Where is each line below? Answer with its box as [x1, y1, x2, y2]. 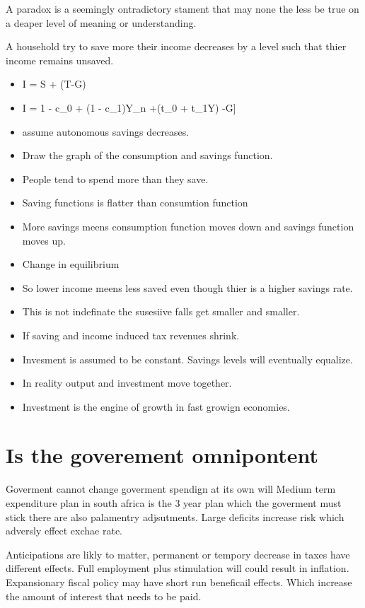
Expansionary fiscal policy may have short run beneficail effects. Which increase [6, 574, 352, 589]
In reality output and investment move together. [22, 375, 232, 390]
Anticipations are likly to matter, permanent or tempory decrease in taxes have [6, 546, 350, 561]
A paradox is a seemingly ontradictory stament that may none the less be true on [6, 1, 359, 16]
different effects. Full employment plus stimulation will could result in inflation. [6, 561, 349, 575]
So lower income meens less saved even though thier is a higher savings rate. [22, 280, 353, 295]
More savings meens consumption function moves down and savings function [22, 218, 354, 233]
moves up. [22, 233, 66, 247]
